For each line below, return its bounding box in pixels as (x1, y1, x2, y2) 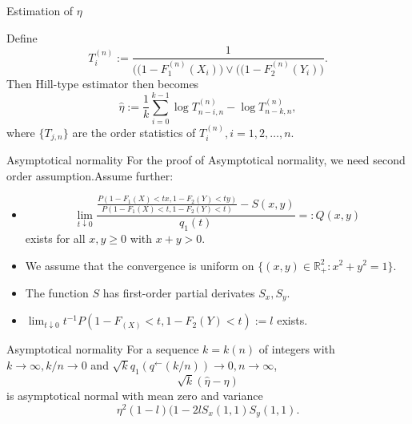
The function (25, 285, 89, 301)
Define (6, 29, 38, 46)
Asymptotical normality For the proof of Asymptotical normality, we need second (6, 151, 406, 168)
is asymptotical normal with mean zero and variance (6, 387, 263, 403)
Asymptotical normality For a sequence (6, 341, 199, 357)
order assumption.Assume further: (6, 167, 174, 184)
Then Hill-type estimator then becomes (6, 75, 199, 92)
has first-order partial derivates (102, 285, 255, 301)
